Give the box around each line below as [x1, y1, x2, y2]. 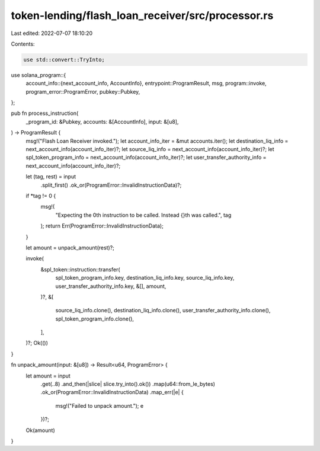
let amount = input [25, 372, 71, 379]
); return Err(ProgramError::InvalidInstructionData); [40, 222, 164, 229]
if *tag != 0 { [25, 192, 56, 199]
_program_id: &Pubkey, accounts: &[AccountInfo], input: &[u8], [25, 118, 179, 125]
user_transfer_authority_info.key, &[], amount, [55, 282, 167, 290]
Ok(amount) [25, 427, 56, 434]
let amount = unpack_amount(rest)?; [25, 244, 115, 251]
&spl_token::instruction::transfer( [40, 266, 121, 273]
